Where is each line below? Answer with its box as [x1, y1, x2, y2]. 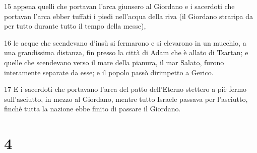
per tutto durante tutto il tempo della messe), [4, 21, 146, 31]
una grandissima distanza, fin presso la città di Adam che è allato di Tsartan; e [4, 47, 248, 58]
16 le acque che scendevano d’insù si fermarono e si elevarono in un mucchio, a [4, 37, 246, 48]
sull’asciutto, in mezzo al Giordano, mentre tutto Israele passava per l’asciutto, [4, 93, 248, 104]
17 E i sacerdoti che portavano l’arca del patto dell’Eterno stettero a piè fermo [4, 84, 247, 94]
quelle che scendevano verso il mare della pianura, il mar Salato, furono [4, 57, 224, 67]
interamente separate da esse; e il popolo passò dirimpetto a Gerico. [4, 67, 214, 77]
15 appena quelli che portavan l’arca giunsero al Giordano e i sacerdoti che [4, 1, 235, 11]
